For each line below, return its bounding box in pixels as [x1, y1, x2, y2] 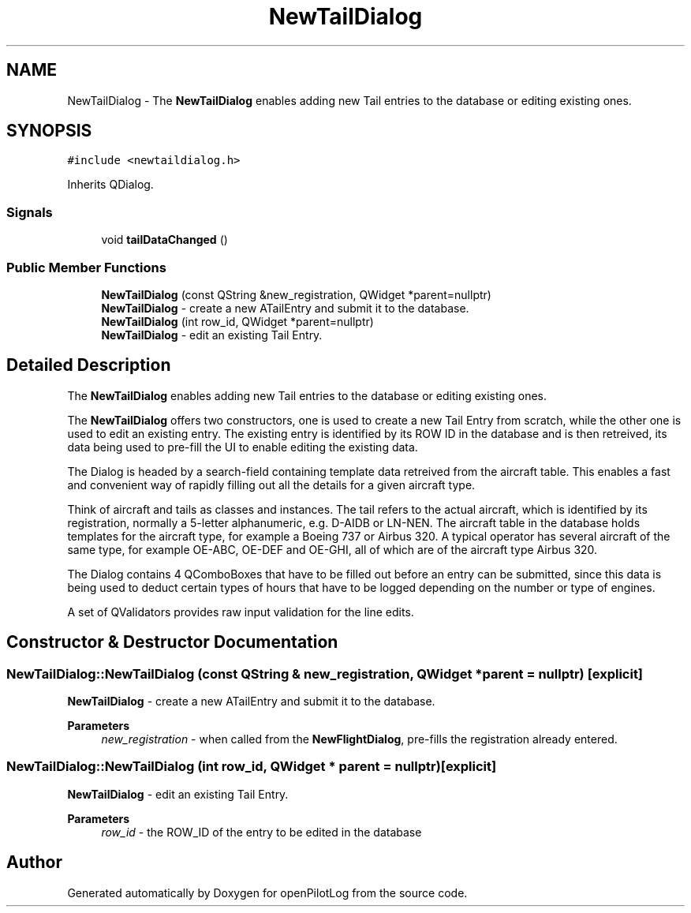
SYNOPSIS [6, 121, 92, 141]
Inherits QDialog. [67, 178, 154, 192]
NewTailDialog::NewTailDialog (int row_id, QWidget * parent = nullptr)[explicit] [6, 758, 497, 775]
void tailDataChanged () [101, 233, 228, 247]
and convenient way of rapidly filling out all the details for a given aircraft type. [67, 477, 476, 492]
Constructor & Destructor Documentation [6, 632, 338, 653]
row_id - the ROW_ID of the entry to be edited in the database [101, 825, 422, 839]
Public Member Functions [6, 259, 166, 275]
